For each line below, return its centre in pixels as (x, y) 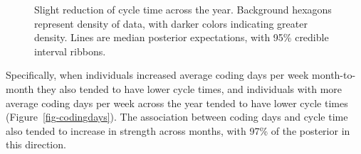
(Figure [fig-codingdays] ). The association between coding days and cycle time (177, 117)
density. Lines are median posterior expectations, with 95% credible (182, 37)
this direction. (36, 144)
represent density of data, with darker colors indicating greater (171, 23)
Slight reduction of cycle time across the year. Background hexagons (183, 9)
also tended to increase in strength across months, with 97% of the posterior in (178, 130)
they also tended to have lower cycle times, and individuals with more (189, 88)
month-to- (334, 75)
